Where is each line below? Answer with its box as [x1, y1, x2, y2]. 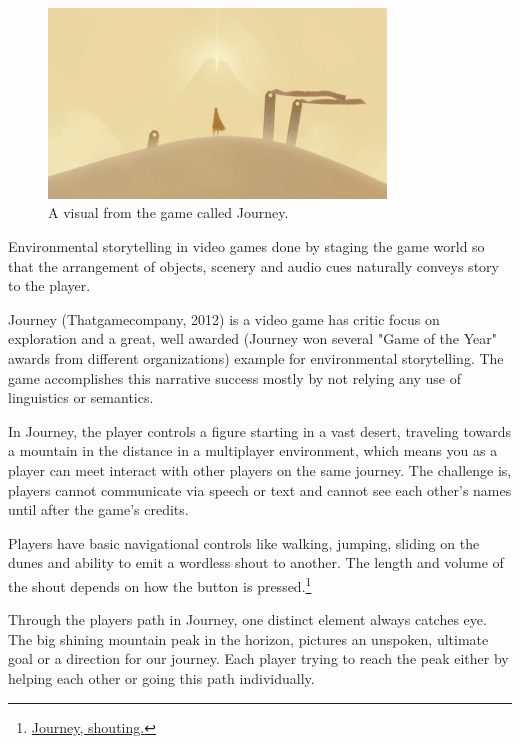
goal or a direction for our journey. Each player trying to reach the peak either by [8, 648, 509, 669]
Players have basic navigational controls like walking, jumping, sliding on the [8, 532, 480, 553]
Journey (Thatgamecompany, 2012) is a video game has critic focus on [8, 308, 440, 329]
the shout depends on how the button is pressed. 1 [8, 572, 312, 596]
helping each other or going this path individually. [8, 667, 315, 688]
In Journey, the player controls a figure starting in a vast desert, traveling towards [8, 420, 511, 441]
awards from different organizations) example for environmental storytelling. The [8, 347, 504, 368]
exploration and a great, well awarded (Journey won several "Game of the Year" [8, 328, 498, 349]
